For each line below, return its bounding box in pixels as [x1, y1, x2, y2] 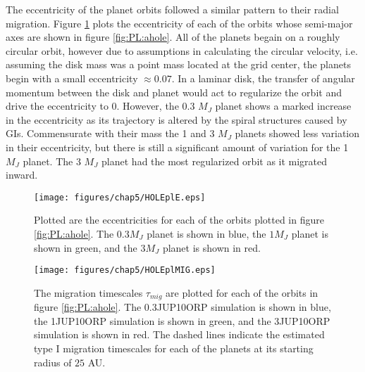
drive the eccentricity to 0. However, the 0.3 [6, 98, 195, 113]
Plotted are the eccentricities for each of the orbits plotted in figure [34, 212, 324, 227]
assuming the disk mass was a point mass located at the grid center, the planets [6, 57, 351, 72]
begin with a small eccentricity [6, 70, 138, 85]
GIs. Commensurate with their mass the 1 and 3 [6, 126, 215, 141]
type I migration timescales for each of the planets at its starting [34, 341, 314, 356]
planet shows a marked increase [215, 98, 352, 113]
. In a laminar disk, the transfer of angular [171, 70, 355, 85]
